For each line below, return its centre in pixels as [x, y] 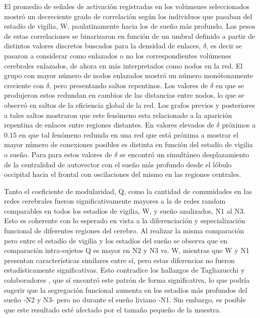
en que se [230, 85]
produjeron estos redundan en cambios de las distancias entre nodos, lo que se [124, 95]
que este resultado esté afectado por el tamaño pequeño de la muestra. [113, 309]
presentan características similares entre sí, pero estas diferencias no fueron [119, 260]
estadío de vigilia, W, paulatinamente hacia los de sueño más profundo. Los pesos [130, 26]
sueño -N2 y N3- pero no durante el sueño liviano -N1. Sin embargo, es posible [125, 300]
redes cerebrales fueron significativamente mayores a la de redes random [115, 201]
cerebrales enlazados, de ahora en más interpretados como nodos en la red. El [123, 65]
